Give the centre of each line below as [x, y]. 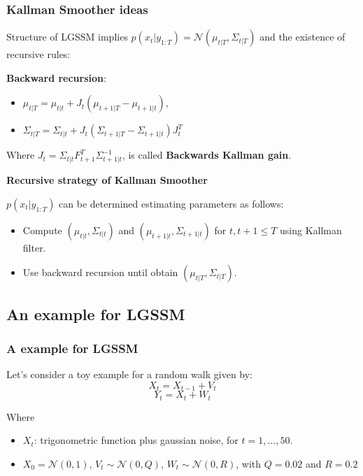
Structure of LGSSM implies [67, 37]
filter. [34, 247]
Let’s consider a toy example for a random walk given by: [130, 374]
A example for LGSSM [72, 348]
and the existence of [302, 37]
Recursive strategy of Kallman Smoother [107, 180]
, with [249, 464]
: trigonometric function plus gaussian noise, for [136, 440]
